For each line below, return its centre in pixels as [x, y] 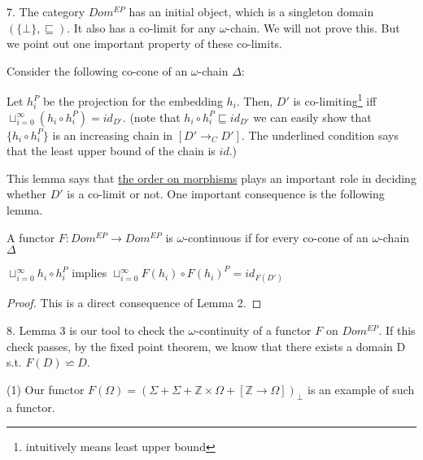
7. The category [46, 11]
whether [27, 194]
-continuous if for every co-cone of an [276, 237]
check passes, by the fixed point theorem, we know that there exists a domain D [206, 346]
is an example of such [361, 389]
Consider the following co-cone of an [97, 70]
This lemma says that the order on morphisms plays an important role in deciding [211, 178]
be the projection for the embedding [133, 101]
